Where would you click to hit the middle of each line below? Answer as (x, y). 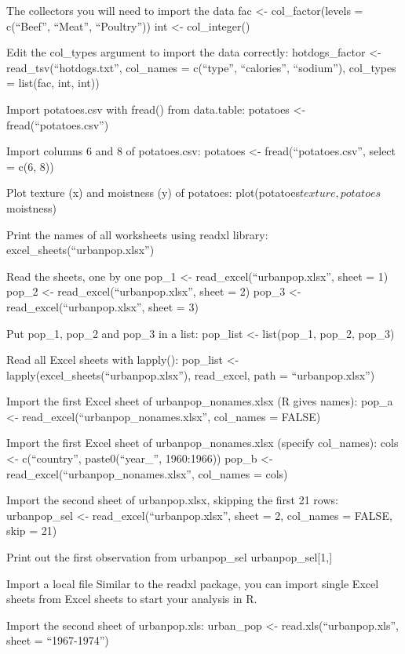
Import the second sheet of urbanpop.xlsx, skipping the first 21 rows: (172, 500)
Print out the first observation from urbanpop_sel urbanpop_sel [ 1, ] (170, 557)
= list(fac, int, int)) (53, 83)
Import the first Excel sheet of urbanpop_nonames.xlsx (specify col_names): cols (202, 443)
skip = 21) (32, 530)
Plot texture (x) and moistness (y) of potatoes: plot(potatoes (153, 193)
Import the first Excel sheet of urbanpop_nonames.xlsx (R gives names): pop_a (200, 401)
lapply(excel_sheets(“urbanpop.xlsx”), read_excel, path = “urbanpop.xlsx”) (191, 374)
